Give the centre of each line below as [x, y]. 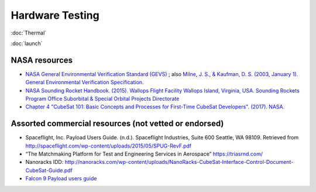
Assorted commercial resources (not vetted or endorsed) [117, 124]
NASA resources [42, 60]
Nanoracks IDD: [44, 162]
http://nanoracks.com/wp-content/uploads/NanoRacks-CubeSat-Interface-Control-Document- [179, 162]
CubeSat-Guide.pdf [49, 170]
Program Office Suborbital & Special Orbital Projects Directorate [102, 99]
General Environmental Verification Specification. [85, 83]
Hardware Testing [55, 15]
